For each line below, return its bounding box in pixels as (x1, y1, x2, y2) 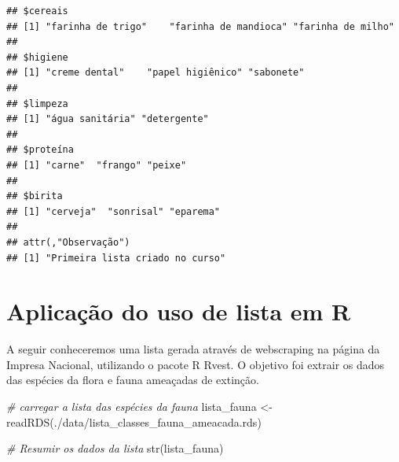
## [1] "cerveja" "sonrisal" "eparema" (6, 205, 221, 217)
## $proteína (6, 144, 74, 156)
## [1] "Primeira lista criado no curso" (6, 252, 226, 264)
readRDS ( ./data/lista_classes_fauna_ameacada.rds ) (6, 413, 262, 430)
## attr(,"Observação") (6, 236, 130, 248)
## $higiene (6, 51, 68, 63)
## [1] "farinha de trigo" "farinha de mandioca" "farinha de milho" (6, 20, 394, 32)
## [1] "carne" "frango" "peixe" (6, 159, 187, 171)
